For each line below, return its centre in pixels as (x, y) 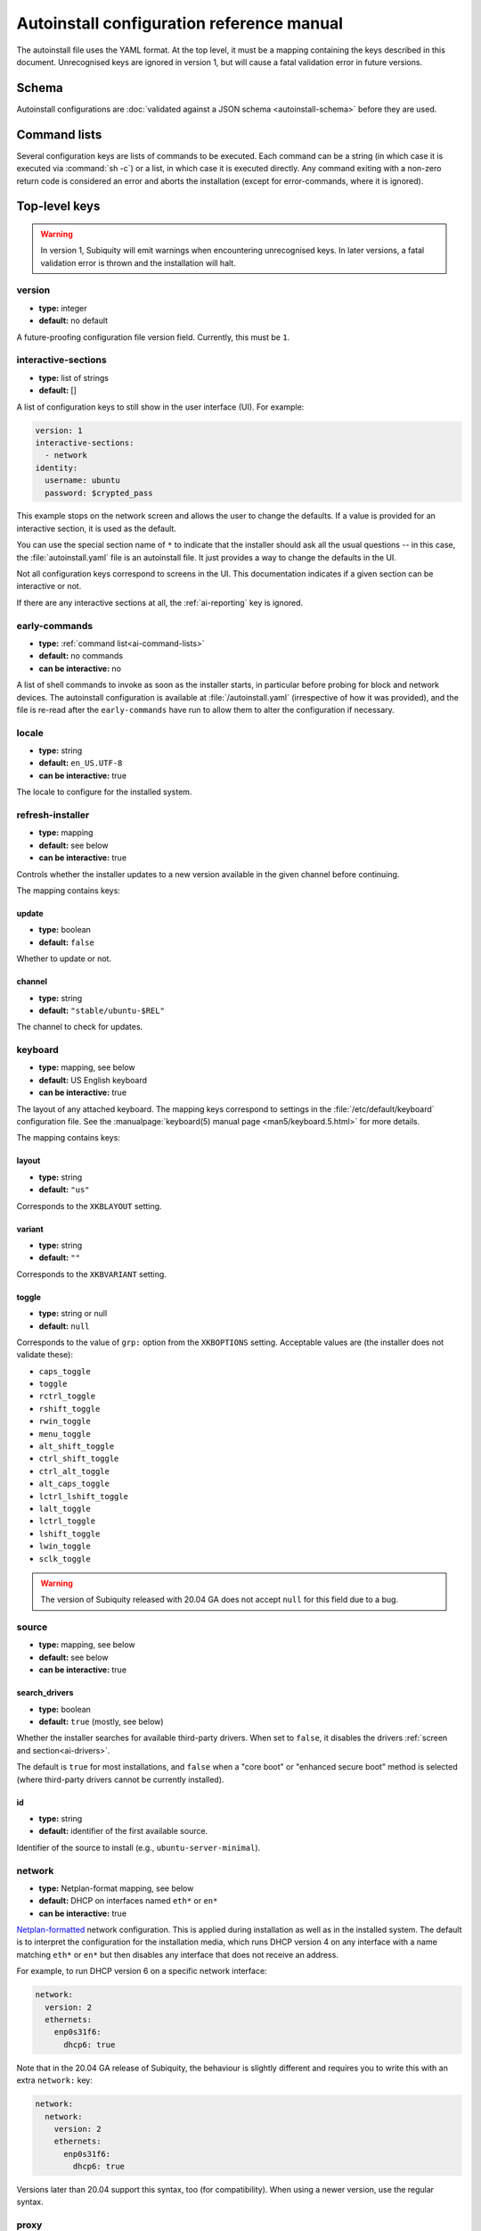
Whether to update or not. (64, 958)
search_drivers (45, 1693)
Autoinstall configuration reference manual (179, 23)
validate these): (45, 1355)
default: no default (73, 320)
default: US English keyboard (93, 1080)
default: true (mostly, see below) (101, 1721)
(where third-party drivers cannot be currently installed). (120, 1779)
